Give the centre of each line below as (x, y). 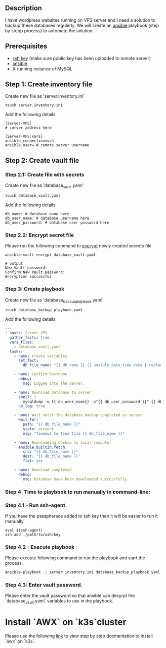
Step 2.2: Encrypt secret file (40, 235)
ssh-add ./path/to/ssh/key (33, 534)
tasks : (16, 352)
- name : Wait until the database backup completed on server (78, 415)
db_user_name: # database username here (47, 218)
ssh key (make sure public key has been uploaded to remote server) (82, 58)
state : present (39, 429)
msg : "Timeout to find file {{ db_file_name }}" (74, 433)
